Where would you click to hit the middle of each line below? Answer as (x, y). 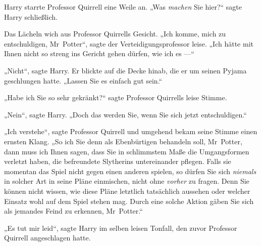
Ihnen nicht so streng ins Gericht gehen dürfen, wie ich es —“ (99, 53)
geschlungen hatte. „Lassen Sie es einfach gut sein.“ (83, 80)
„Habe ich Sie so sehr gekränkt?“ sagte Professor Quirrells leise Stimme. (116, 97)
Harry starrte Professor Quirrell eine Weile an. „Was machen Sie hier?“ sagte (123, 7)
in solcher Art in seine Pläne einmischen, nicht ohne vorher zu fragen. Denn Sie (127, 181)
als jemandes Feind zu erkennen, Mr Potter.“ (73, 211)
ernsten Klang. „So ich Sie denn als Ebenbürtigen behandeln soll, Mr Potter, (123, 141)
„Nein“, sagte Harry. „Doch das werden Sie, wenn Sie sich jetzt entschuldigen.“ (125, 114)
